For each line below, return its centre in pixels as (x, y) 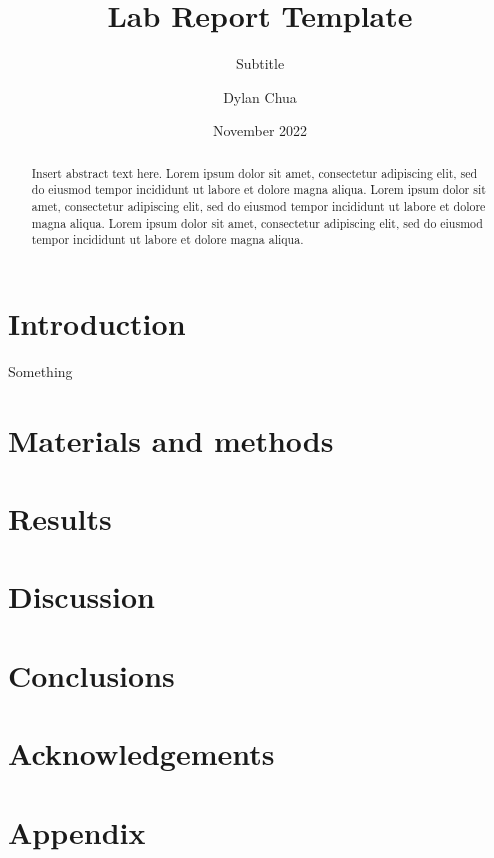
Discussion (81, 596)
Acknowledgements (141, 753)
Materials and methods (171, 439)
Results (60, 518)
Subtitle (260, 63)
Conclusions (91, 674)
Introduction (97, 322)
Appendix (77, 831)
